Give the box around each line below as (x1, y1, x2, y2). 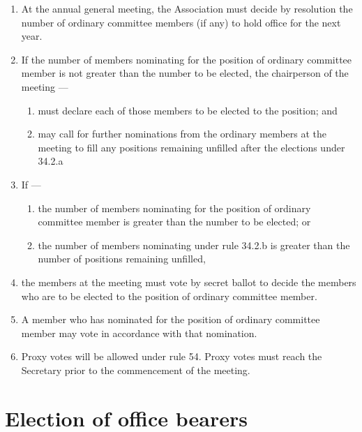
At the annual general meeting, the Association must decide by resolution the (21, 1, 353, 15)
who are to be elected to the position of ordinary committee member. (21, 288, 317, 303)
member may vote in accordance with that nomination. (21, 325, 257, 340)
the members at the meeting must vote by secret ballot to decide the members (21, 274, 356, 289)
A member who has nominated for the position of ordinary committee (21, 312, 320, 327)
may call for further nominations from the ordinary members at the (38, 126, 327, 141)
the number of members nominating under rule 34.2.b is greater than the (38, 237, 350, 252)
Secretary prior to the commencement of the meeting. (21, 362, 250, 377)
